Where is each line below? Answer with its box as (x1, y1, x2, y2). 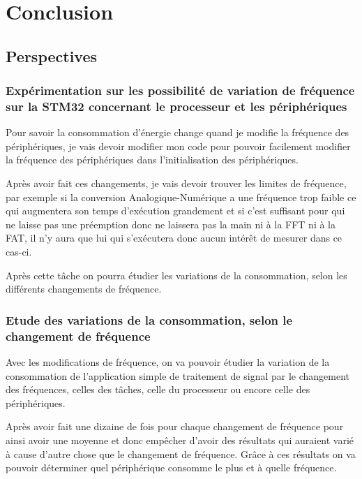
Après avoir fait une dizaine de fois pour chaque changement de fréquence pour (6, 419, 344, 434)
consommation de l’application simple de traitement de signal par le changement (6, 368, 350, 383)
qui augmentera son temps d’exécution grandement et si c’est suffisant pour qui (6, 203, 345, 218)
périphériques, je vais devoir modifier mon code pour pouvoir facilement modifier (6, 138, 351, 153)
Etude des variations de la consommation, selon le (6, 311, 293, 328)
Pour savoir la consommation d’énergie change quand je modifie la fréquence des (6, 125, 349, 140)
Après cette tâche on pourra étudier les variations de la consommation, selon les (6, 267, 347, 282)
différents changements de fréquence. (6, 281, 162, 296)
